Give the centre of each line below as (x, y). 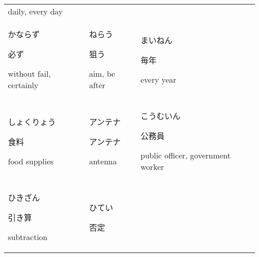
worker (152, 167)
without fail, (29, 73)
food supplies (31, 161)
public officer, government (186, 155)
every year (158, 79)
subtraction (28, 237)
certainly (23, 85)
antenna (103, 161)
